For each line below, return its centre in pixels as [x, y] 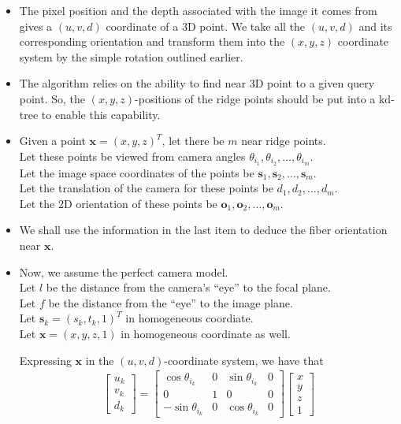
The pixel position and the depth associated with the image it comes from [198, 10]
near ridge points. [284, 141]
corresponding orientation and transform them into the [152, 41]
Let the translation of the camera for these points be [146, 188]
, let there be [193, 141]
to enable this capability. [101, 114]
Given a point [52, 141]
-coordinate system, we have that [244, 360]
